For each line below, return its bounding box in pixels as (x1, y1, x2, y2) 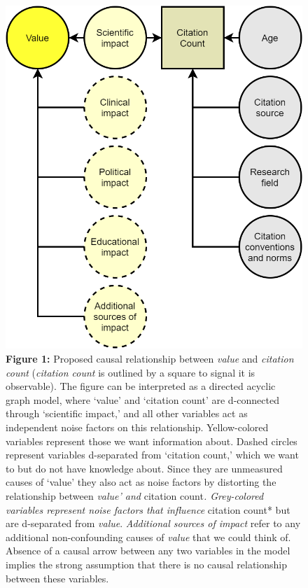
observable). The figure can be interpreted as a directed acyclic (6, 379, 276, 393)
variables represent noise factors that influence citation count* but (6, 502, 290, 517)
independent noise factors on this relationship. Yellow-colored (6, 419, 269, 434)
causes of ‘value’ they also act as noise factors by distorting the (6, 475, 276, 489)
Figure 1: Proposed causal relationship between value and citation (6, 351, 294, 366)
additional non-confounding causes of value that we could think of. (6, 529, 291, 544)
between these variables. (6, 570, 109, 585)
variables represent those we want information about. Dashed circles (6, 433, 297, 448)
